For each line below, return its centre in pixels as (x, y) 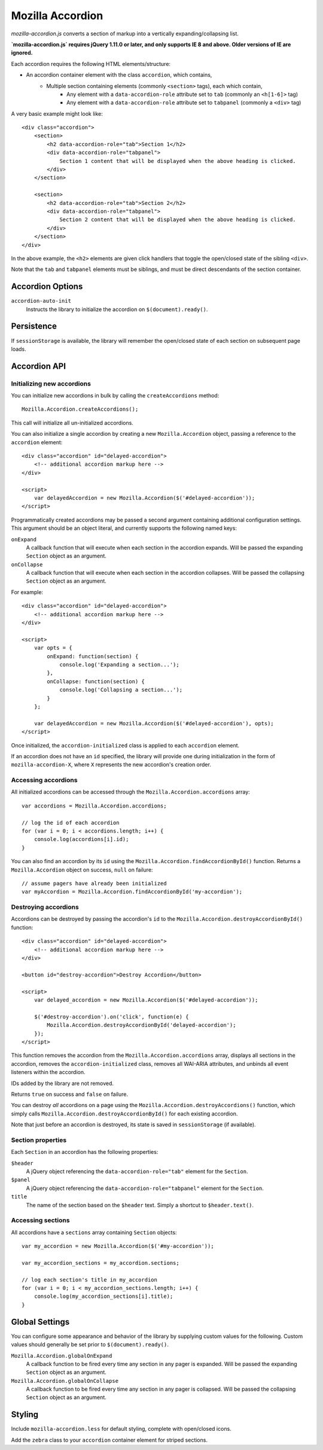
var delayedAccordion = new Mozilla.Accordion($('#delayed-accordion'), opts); (154, 723)
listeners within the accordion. (48, 1072)
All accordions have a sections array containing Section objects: (94, 1232)
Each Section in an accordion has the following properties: (85, 1152)
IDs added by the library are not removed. (62, 1083)
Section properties (39, 1140)
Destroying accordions (45, 907)
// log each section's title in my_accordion (90, 1279)
